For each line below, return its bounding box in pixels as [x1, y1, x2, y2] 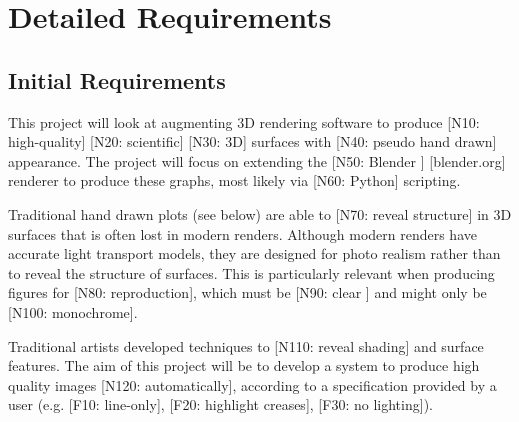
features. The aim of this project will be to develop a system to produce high [8, 355, 480, 376]
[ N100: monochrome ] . [8, 301, 138, 322]
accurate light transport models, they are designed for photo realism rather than [8, 243, 501, 264]
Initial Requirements [8, 64, 226, 95]
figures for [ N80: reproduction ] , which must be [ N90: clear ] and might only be [8, 282, 487, 303]
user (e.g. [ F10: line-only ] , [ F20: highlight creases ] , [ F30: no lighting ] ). [8, 394, 433, 415]
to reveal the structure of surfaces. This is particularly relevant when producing [8, 262, 495, 283]
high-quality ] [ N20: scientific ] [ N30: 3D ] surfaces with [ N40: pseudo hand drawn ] [8, 131, 497, 152]
